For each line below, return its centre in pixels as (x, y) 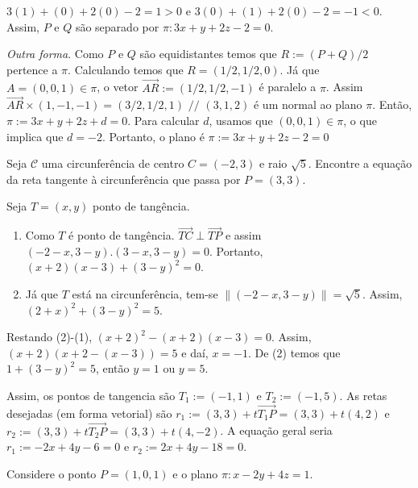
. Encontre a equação (360, 163)
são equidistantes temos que (208, 54)
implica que (35, 136)
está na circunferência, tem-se (145, 293)
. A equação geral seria (276, 430)
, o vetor (118, 87)
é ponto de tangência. (122, 235)
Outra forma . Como (55, 54)
